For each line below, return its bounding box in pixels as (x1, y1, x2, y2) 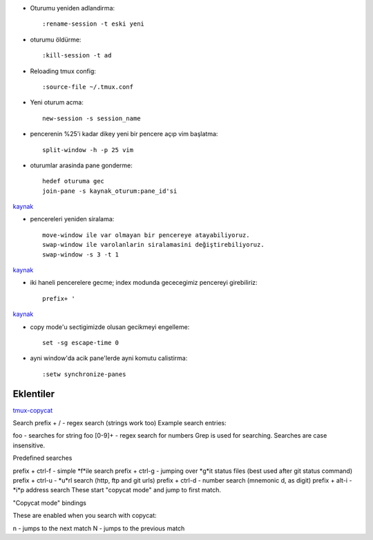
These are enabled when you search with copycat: (12, 512, 157, 520)
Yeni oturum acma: (30, 98, 84, 106)
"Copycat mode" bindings (12, 499, 86, 507)
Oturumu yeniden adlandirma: (30, 4, 115, 12)
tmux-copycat (12, 406, 53, 414)
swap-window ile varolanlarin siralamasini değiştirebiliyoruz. (42, 241, 265, 249)
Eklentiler (12, 388, 55, 400)
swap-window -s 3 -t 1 (42, 250, 119, 259)
